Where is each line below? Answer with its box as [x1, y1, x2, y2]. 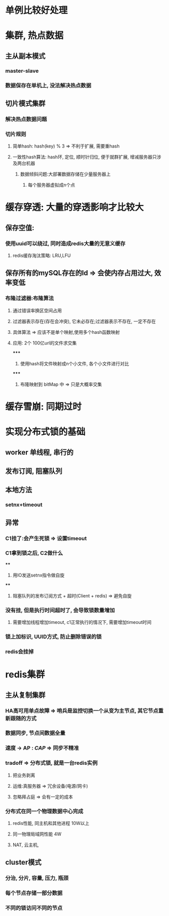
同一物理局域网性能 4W [12, 831, 62, 837]
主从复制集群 [5, 691, 46, 699]
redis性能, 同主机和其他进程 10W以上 [12, 820, 90, 826]
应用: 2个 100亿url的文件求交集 [12, 339, 77, 346]
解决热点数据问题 [5, 116, 47, 123]
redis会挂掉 [5, 648, 34, 655]
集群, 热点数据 [5, 30, 64, 41]
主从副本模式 [5, 51, 46, 60]
